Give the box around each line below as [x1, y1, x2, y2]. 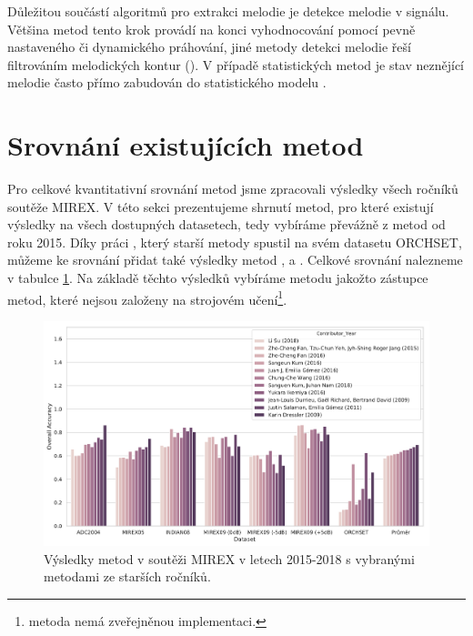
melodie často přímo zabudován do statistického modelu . [7, 73, 327, 92]
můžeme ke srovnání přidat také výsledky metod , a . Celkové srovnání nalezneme [7, 250, 463, 269]
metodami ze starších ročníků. [44, 567, 211, 586]
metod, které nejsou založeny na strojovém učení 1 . [7, 287, 287, 308]
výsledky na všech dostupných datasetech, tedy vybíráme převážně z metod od [7, 215, 446, 234]
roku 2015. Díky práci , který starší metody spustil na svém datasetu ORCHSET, [7, 232, 462, 251]
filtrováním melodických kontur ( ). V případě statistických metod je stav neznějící [7, 55, 465, 74]
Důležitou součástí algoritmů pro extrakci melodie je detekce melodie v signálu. [7, 2, 449, 20]
